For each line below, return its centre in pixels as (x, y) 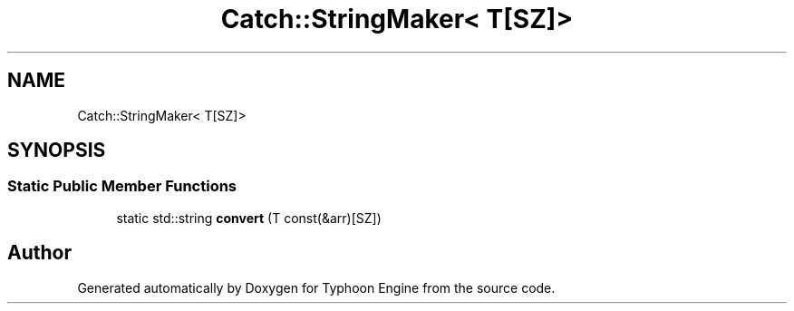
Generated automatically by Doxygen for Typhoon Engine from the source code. (316, 287)
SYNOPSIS (57, 151)
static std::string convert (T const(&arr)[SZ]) (249, 218)
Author (39, 253)
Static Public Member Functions (122, 186)
